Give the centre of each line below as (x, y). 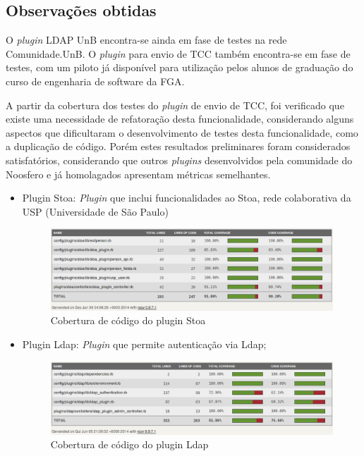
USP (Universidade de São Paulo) (95, 211)
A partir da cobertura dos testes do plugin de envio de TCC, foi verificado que (175, 105)
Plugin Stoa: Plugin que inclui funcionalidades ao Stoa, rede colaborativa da (187, 198)
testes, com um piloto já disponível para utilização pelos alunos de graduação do (180, 67)
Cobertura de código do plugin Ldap (129, 444)
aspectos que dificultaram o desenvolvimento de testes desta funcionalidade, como (182, 132)
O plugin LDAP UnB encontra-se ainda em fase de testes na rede (146, 40)
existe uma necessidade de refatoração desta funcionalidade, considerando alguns (180, 119)
